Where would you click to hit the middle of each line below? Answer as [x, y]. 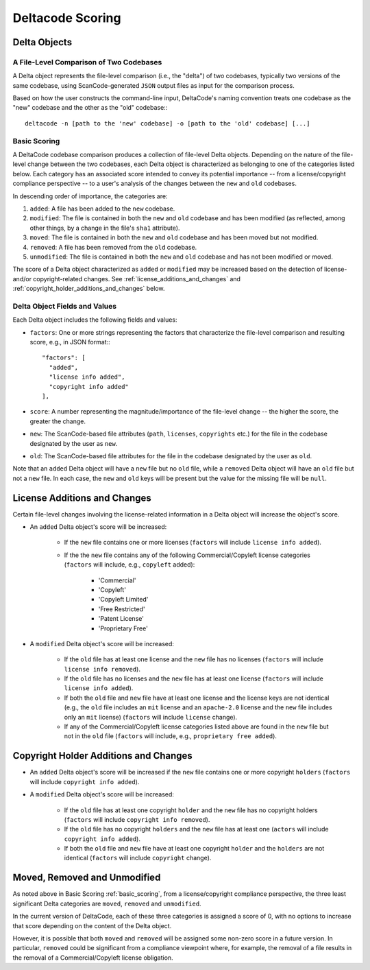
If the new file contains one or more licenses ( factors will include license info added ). [193, 543]
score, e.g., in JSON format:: [70, 342]
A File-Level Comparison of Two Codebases [87, 62]
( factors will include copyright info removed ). [137, 819]
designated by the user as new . [74, 443]
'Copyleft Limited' [123, 600]
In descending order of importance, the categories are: [90, 196]
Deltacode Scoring [67, 18]
